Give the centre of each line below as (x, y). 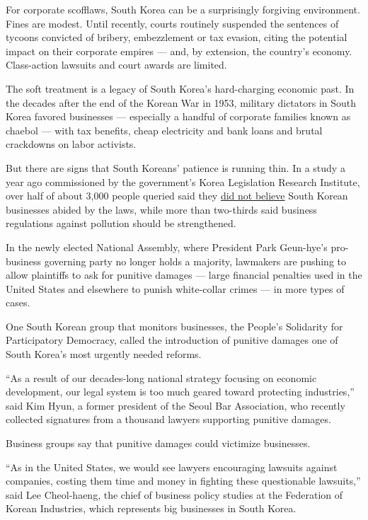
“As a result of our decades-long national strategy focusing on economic (161, 377)
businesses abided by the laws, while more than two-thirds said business (161, 209)
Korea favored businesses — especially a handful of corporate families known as (178, 116)
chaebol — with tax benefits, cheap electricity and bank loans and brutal (164, 130)
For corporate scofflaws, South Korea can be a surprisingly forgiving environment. (183, 9)
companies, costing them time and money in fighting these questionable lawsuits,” (183, 481)
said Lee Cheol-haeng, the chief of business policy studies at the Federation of (174, 494)
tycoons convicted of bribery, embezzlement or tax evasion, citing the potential (177, 37)
